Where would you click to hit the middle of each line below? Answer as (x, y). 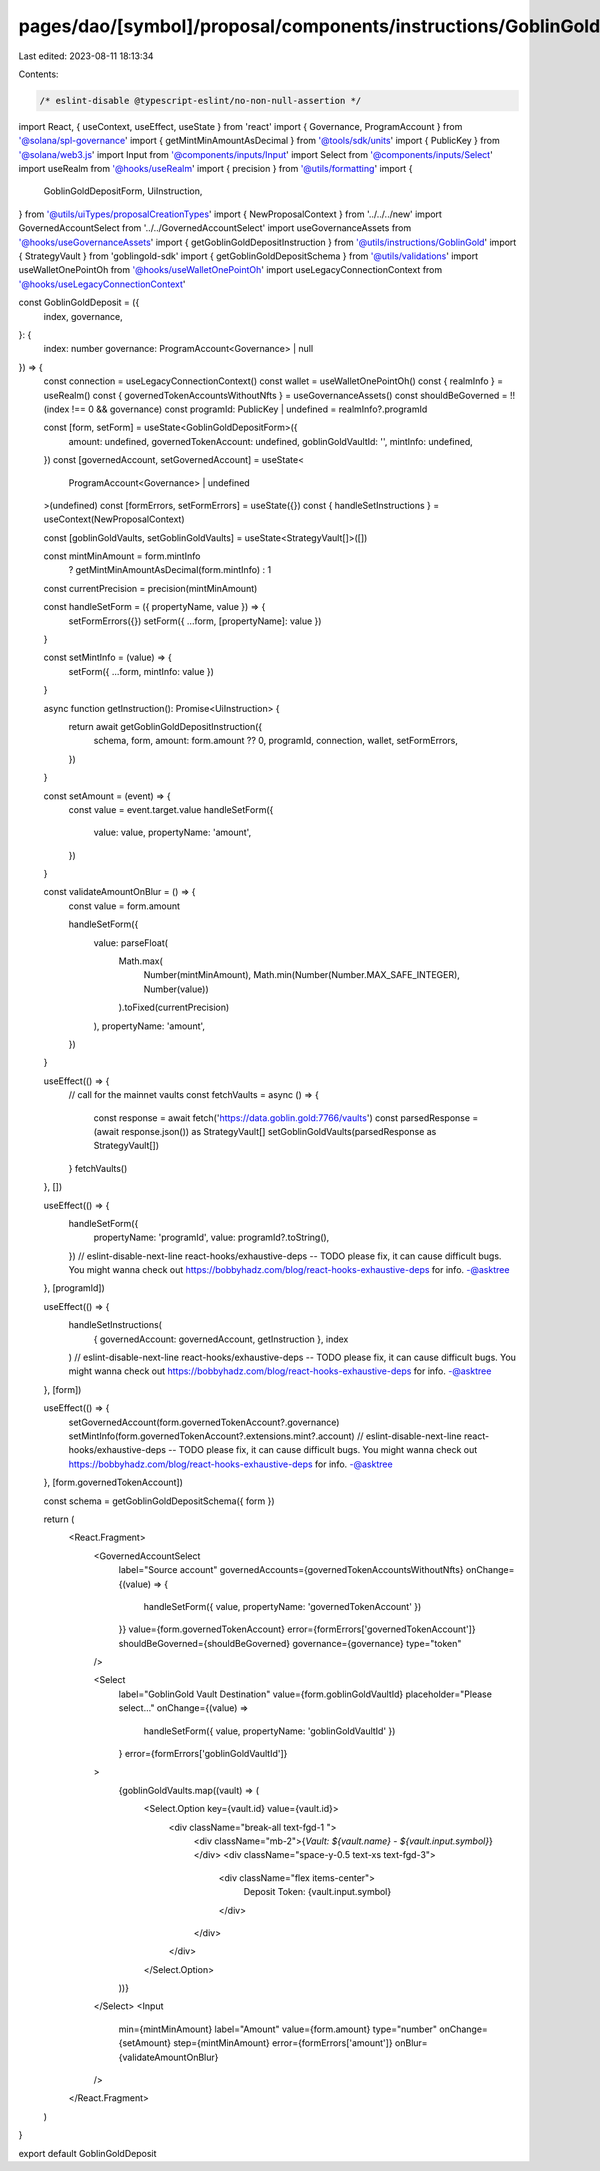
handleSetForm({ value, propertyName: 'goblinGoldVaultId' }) (269, 1731)
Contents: (38, 74)
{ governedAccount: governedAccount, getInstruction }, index (221, 1339)
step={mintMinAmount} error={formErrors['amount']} (283, 2043)
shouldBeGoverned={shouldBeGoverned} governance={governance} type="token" (290, 1643)
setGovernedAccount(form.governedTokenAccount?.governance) (204, 1422)
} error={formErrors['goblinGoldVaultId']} (203, 1754)
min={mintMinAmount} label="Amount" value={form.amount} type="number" (278, 2029)
